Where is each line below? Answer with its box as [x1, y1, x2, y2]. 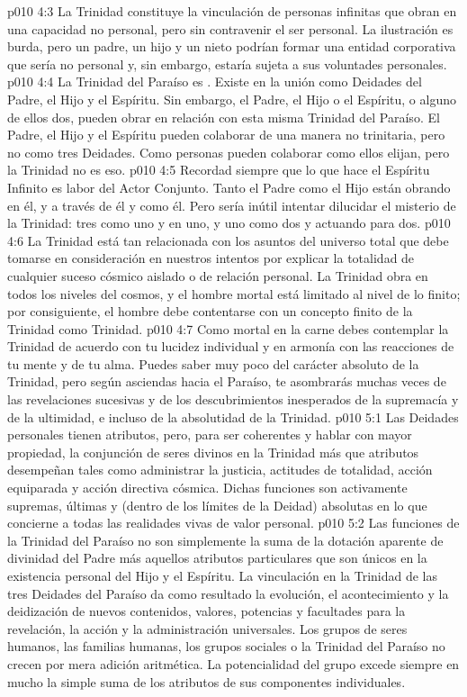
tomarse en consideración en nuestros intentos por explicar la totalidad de [7, 249, 415, 267]
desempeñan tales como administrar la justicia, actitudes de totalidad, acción [7, 460, 433, 479]
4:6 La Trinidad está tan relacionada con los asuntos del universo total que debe [7, 231, 449, 249]
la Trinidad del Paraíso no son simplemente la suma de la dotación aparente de [7, 530, 444, 549]
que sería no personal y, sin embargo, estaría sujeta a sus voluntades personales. [7, 54, 447, 73]
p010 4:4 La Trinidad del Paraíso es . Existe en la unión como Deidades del [7, 72, 422, 91]
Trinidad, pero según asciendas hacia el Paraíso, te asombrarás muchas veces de [7, 372, 446, 391]
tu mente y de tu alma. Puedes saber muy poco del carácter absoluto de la [7, 354, 419, 373]
